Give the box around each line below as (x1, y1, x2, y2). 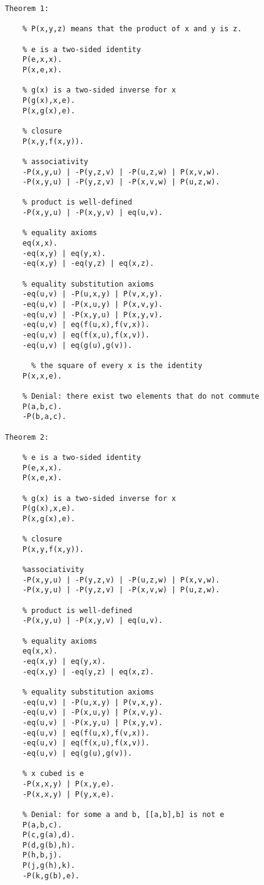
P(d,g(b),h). (22, 840, 75, 849)
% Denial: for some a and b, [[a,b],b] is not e (22, 810, 224, 819)
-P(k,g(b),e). (22, 871, 80, 880)
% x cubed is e (22, 769, 84, 778)
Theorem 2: (5, 432, 49, 442)
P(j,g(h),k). (22, 861, 75, 870)
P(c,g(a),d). (22, 830, 75, 840)
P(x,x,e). (22, 371, 62, 380)
